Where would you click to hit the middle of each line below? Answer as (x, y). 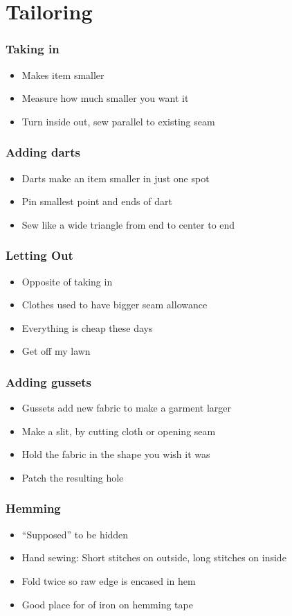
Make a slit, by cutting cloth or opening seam (119, 431)
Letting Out (39, 255)
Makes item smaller (63, 74)
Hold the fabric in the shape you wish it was (116, 454)
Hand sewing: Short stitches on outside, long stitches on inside (154, 557)
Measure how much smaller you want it (105, 98)
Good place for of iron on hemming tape (107, 604)
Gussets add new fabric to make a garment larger (127, 408)
